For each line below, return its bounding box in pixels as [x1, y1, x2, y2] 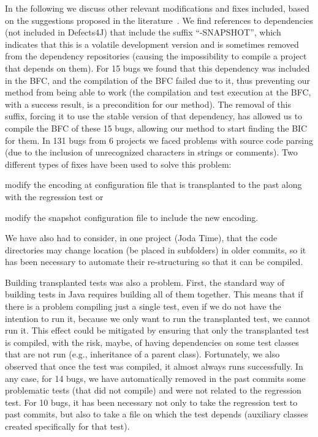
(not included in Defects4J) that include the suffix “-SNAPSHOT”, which [5, 26, 281, 39]
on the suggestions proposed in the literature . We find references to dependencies [5, 13, 313, 26]
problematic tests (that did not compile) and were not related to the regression [5, 384, 301, 397]
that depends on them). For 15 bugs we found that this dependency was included [5, 61, 310, 74]
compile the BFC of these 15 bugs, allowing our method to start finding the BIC [5, 121, 308, 134]
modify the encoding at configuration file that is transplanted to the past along [5, 178, 302, 191]
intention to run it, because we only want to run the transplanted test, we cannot [5, 312, 311, 324]
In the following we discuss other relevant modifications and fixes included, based [5, 2, 309, 14]
